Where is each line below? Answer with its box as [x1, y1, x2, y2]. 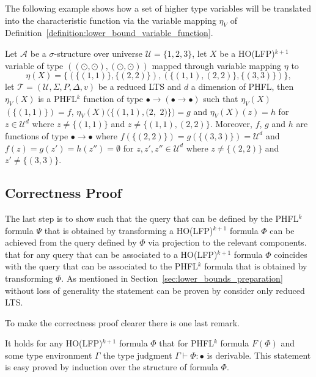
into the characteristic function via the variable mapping [5, 13, 216, 26]
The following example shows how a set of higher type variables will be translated [5, 2, 311, 14]
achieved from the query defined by [5, 236, 137, 249]
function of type [83, 92, 144, 104]
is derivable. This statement [207, 348, 311, 361]
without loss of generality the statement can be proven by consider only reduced [5, 284, 305, 296]
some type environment [5, 348, 92, 361]
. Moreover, [210, 117, 252, 130]
